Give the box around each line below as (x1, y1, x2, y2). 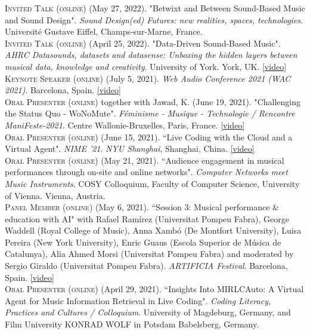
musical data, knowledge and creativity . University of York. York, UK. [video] (5, 60, 287, 72)
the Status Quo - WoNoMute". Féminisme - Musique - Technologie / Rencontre (5, 107, 295, 119)
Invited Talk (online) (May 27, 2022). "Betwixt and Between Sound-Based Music (5, 2, 305, 14)
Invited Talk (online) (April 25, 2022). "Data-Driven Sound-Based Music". (5, 36, 281, 49)
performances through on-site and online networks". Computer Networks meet (5, 166, 288, 178)
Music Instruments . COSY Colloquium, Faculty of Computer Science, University (5, 177, 300, 189)
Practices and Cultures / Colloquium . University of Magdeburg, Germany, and (5, 306, 291, 318)
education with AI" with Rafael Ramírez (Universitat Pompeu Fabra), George (5, 212, 289, 225)
